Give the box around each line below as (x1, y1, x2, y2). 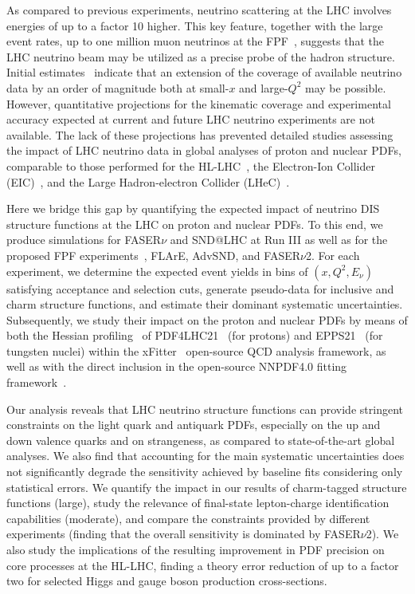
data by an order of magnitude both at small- (6, 79, 229, 96)
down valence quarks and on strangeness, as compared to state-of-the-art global (6, 431, 395, 448)
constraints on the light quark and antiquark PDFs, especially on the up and (6, 416, 381, 433)
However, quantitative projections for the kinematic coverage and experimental (6, 95, 391, 112)
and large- (239, 79, 288, 96)
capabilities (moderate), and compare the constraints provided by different (6, 509, 370, 526)
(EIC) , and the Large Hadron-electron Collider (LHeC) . (6, 173, 290, 190)
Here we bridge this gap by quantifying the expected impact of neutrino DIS (6, 200, 380, 217)
